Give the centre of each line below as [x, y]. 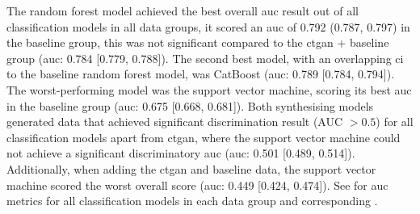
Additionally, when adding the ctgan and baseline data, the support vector [191, 168]
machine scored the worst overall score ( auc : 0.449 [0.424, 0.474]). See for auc [197, 185]
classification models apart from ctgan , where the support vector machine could [204, 137]
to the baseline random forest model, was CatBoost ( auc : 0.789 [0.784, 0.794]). [201, 74]
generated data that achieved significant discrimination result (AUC [175, 122]
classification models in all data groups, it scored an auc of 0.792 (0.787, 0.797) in [208, 26]
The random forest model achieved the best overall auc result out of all [183, 10]
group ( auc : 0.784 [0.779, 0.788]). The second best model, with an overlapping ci [205, 58]
